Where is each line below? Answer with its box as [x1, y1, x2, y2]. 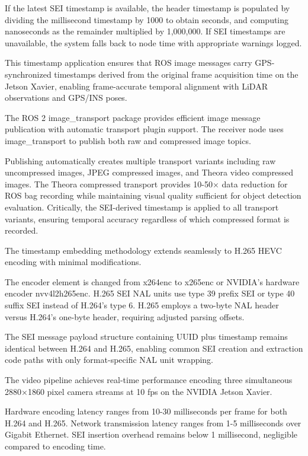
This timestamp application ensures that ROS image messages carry [5, 56, 252, 69]
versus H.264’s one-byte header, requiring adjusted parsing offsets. [5, 310, 245, 323]
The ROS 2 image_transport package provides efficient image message [5, 111, 261, 123]
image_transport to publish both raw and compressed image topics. [5, 134, 251, 146]
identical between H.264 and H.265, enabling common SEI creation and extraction [5, 342, 303, 354]
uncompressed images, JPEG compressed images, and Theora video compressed [5, 166, 294, 178]
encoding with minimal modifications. [5, 256, 142, 268]
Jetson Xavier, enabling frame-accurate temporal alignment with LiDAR [5, 79, 268, 92]
